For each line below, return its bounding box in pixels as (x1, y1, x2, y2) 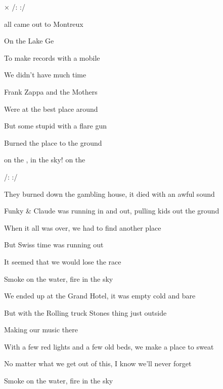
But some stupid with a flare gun (4, 120, 107, 131)
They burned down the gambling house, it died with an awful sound (4, 188, 215, 199)
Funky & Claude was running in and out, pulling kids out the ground (4, 205, 219, 216)
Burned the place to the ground (4, 137, 102, 148)
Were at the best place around (4, 103, 98, 114)
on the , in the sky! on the (4, 154, 85, 165)
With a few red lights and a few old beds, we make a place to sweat (4, 341, 214, 352)
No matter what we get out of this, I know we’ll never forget (4, 358, 192, 369)
